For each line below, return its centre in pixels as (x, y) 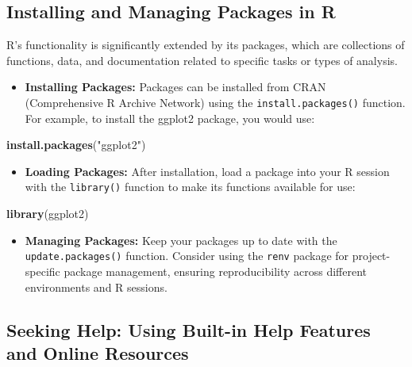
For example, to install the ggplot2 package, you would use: (170, 118)
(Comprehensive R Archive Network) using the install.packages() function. (215, 102)
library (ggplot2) (48, 214)
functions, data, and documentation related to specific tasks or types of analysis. (202, 60)
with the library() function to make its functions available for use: (190, 187)
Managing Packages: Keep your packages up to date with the (181, 240)
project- (371, 256)
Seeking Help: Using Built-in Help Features (189, 329)
